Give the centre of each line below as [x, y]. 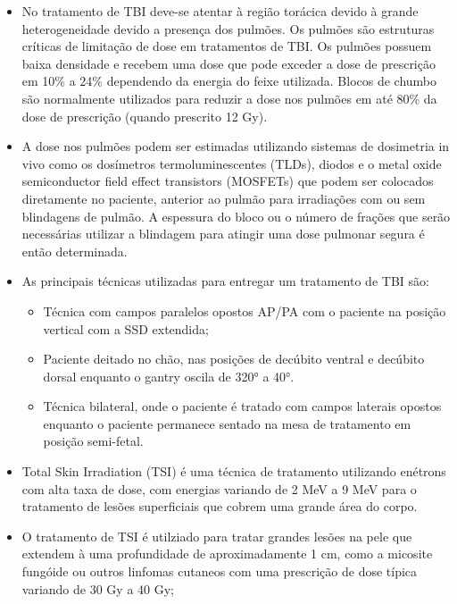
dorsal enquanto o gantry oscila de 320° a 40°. [169, 376]
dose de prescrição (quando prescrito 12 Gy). [145, 116]
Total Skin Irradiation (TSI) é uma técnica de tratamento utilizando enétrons [234, 471]
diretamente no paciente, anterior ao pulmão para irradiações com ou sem [224, 198]
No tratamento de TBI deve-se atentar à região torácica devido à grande [220, 11]
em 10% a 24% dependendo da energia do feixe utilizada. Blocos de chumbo [229, 81]
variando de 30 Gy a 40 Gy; [98, 588]
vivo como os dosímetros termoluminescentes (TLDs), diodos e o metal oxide [232, 163]
